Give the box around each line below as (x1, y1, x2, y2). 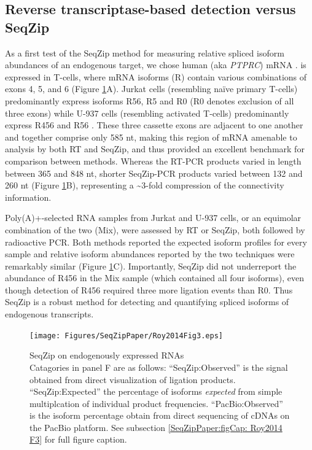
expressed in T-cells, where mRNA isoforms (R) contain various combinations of (5, 70, 307, 83)
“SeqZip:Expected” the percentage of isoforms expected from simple (29, 385, 283, 398)
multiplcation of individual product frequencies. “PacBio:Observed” (29, 397, 283, 409)
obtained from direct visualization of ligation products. (29, 373, 236, 386)
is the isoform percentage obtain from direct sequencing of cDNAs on (29, 409, 290, 422)
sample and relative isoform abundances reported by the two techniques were (5, 247, 295, 260)
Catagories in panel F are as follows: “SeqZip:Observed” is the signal (29, 360, 288, 373)
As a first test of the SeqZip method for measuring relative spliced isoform (5, 46, 284, 59)
